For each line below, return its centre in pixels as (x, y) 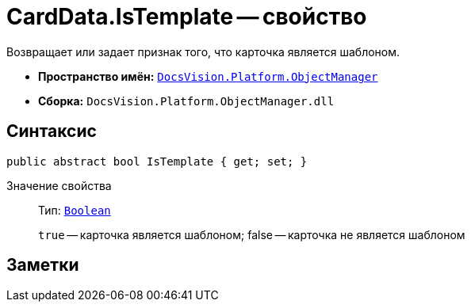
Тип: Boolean (75, 210)
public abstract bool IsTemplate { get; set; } (157, 161)
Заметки (43, 265)
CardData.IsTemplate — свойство (187, 17)
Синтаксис (52, 131)
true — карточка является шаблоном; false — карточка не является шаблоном (252, 234)
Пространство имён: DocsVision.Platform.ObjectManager (208, 76)
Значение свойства (59, 185)
